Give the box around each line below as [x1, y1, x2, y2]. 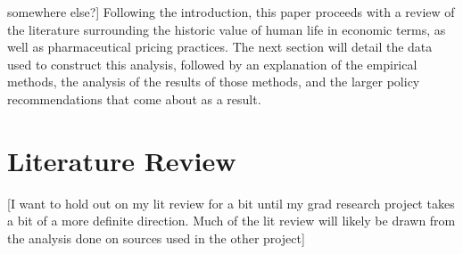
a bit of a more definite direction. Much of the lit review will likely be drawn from [7, 211, 456, 230]
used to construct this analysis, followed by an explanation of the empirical [7, 54, 418, 73]
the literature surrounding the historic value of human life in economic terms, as [7, 20, 446, 38]
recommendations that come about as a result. [7, 89, 261, 108]
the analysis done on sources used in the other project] [7, 228, 305, 247]
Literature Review [7, 142, 236, 178]
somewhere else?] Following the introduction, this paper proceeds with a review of [7, 3, 455, 20]
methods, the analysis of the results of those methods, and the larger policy [7, 72, 420, 91]
